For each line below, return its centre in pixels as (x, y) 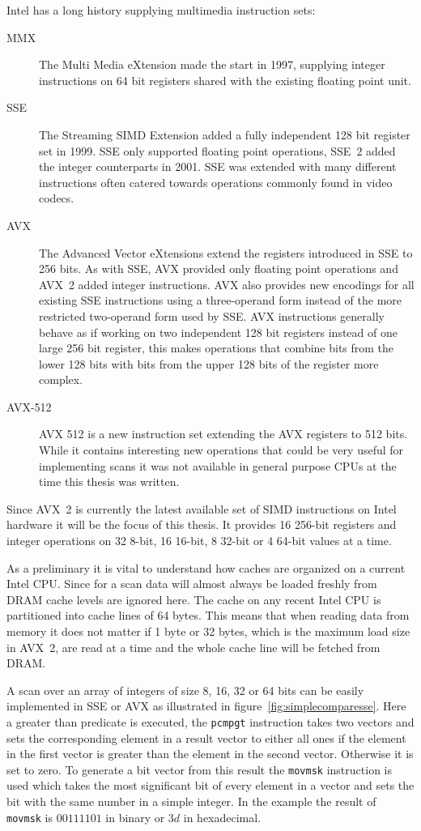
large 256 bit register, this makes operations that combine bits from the (217, 348)
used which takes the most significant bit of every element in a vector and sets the (210, 785)
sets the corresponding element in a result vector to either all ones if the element (206, 737)
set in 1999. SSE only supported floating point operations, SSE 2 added (217, 150)
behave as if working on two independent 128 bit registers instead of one (218, 332)
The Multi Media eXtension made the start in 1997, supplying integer (212, 64)
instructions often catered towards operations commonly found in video (216, 182)
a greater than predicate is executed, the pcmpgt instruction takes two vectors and (210, 721)
